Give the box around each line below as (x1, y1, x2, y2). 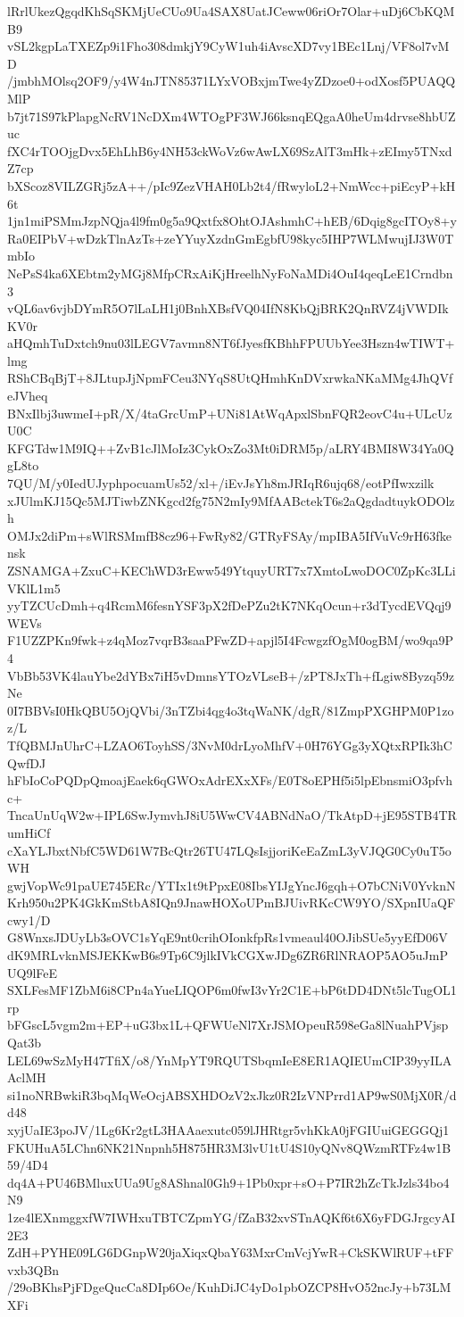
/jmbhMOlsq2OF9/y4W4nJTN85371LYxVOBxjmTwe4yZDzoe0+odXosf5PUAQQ (7, 71, 456, 90)
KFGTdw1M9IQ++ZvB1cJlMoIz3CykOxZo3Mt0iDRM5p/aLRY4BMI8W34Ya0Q (7, 438, 454, 457)
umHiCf (7, 823, 51, 841)
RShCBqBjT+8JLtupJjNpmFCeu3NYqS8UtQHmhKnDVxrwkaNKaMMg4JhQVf (7, 369, 453, 387)
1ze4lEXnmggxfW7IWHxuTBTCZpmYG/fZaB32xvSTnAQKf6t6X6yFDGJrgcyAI (7, 1207, 455, 1226)
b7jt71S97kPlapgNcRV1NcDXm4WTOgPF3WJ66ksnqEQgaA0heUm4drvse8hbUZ (7, 106, 456, 125)
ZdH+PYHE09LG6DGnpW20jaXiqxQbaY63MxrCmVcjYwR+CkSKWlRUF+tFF (7, 1243, 454, 1262)
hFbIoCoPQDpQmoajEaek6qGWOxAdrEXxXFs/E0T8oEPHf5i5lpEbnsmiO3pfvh (7, 771, 452, 790)
